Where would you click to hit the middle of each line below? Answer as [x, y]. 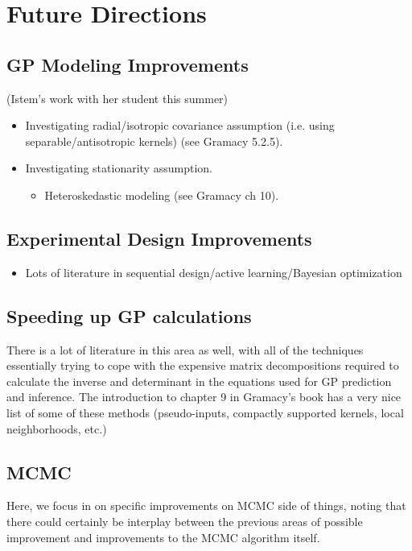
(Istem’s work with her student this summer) [117, 98]
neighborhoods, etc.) [57, 428]
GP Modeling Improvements [128, 64]
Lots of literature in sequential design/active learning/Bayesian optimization [214, 272]
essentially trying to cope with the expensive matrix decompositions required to [203, 365]
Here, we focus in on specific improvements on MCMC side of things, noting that [206, 505]
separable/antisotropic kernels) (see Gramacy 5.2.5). [154, 141]
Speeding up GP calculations [129, 315]
